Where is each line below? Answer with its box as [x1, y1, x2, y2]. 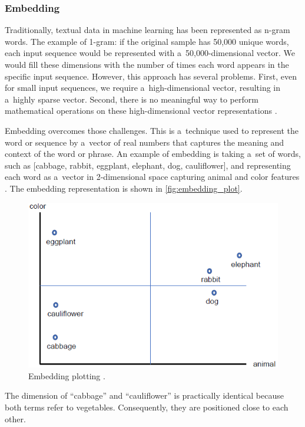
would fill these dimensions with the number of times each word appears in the [5, 58, 289, 70]
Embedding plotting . [28, 369, 105, 382]
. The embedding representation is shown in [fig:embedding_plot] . [5, 182, 243, 194]
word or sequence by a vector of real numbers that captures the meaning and [5, 136, 284, 148]
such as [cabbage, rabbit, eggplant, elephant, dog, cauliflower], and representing [5, 159, 291, 171]
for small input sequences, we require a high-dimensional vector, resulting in [5, 81, 281, 94]
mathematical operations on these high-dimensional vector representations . [5, 104, 277, 117]
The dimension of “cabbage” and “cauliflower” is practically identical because [5, 389, 284, 402]
